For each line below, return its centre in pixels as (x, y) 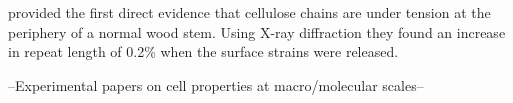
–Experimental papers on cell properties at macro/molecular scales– (216, 84)
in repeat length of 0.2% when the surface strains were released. (203, 51)
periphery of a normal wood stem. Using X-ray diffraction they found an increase (257, 31)
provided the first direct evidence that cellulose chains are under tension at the (249, 12)
